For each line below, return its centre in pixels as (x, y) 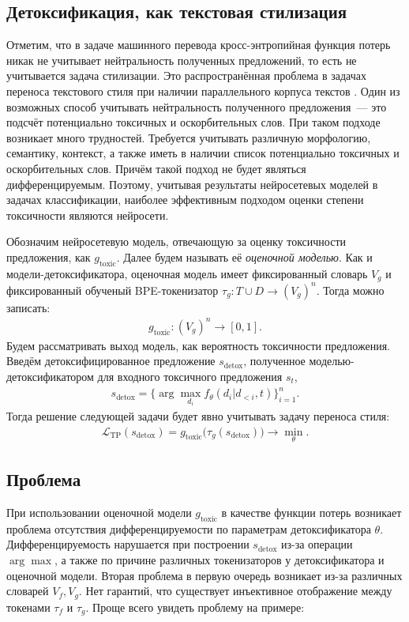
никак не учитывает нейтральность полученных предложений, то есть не (182, 60)
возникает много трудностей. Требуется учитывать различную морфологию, (189, 137)
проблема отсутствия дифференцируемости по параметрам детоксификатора (189, 528)
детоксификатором (50, 376)
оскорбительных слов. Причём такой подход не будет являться (156, 168)
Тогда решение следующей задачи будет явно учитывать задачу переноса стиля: (198, 415)
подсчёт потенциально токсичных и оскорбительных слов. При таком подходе (193, 122)
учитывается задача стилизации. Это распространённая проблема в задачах (187, 75)
